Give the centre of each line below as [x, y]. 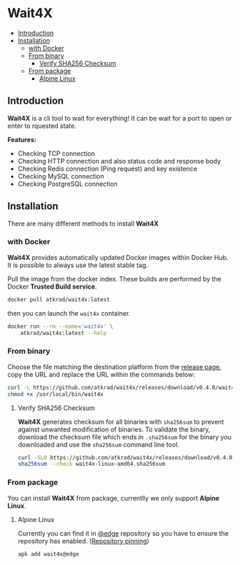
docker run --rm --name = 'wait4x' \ [60, 326]
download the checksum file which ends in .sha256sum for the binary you [125, 436]
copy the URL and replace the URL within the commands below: [101, 374]
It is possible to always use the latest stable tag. [78, 265]
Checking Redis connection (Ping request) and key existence [107, 169]
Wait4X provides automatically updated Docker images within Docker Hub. [118, 257]
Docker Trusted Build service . [52, 286]
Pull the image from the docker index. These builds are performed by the [114, 279]
